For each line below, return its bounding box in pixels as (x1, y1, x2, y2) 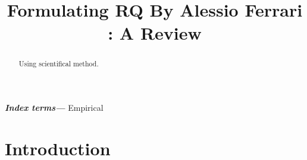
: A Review (108, 21, 202, 45)
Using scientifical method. (18, 59, 99, 69)
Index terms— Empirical (5, 101, 104, 114)
